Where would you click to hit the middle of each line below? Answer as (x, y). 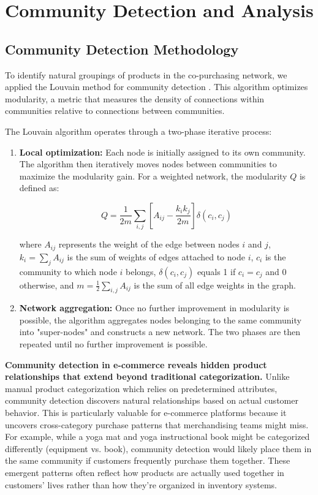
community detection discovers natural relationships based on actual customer (152, 400)
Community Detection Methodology (122, 49)
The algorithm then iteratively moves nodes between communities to (148, 164)
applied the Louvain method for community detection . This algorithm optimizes (157, 87)
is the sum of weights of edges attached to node (156, 256)
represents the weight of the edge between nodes (149, 244)
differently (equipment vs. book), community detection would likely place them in (158, 448)
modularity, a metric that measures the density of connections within (135, 98)
